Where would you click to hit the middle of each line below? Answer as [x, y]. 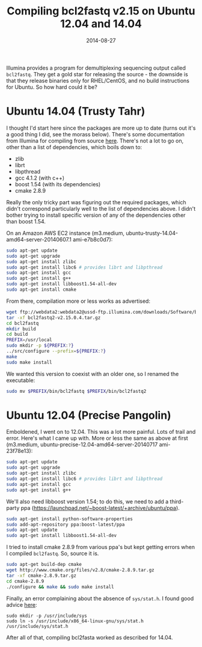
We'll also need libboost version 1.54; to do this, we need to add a [87, 501]
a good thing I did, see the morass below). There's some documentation [96, 134]
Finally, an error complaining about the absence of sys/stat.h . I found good [100, 598]
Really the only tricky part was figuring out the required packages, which [96, 202]
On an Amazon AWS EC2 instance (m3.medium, [66, 233]
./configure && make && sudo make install [60, 587]
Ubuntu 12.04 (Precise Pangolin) [89, 415]
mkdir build [21, 329]
